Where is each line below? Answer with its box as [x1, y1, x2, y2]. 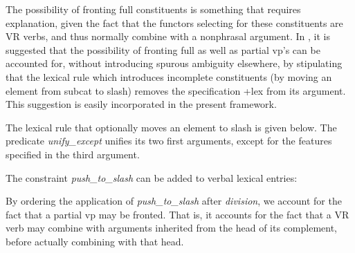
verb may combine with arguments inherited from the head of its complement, [6, 221, 338, 235]
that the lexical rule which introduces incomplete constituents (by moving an [6, 69, 332, 84]
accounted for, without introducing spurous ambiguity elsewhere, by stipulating [6, 56, 343, 71]
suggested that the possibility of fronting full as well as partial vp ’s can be [6, 42, 320, 57]
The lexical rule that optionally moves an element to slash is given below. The [6, 120, 337, 134]
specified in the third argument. [6, 147, 140, 161]
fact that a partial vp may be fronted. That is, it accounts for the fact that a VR [6, 207, 349, 221]
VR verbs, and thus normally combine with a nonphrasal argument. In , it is [6, 29, 330, 44]
